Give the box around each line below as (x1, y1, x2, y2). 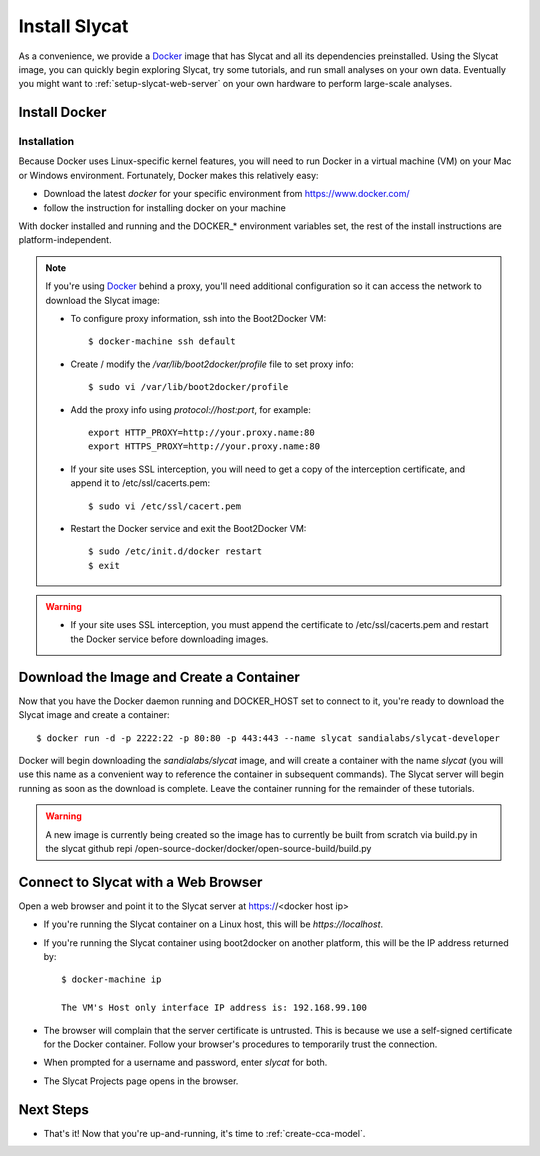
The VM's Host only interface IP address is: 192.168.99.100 (61, 1002, 367, 1014)
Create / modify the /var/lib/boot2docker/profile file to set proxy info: (70, 358, 354, 370)
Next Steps (18, 1101, 89, 1118)
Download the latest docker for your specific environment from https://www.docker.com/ (43, 188, 410, 200)
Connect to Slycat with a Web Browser (18, 873, 263, 890)
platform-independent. (18, 234, 112, 246)
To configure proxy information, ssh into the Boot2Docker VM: (70, 313, 327, 324)
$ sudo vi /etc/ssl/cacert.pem (88, 500, 242, 512)
